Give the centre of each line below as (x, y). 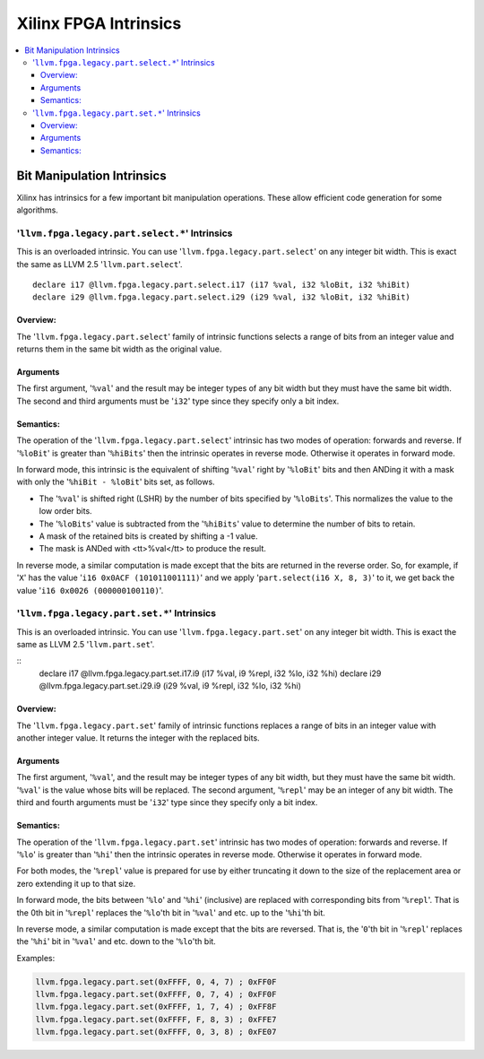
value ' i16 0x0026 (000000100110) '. (90, 590)
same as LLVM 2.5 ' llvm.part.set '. (86, 645)
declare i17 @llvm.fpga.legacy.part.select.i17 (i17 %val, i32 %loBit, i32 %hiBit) (222, 284)
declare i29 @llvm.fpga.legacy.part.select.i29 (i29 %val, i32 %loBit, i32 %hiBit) (222, 297)
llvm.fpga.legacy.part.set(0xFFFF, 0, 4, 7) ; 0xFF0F (156, 981)
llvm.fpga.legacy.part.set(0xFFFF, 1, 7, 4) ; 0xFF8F (156, 1007)
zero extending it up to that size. (76, 883)
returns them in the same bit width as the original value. (119, 349)
